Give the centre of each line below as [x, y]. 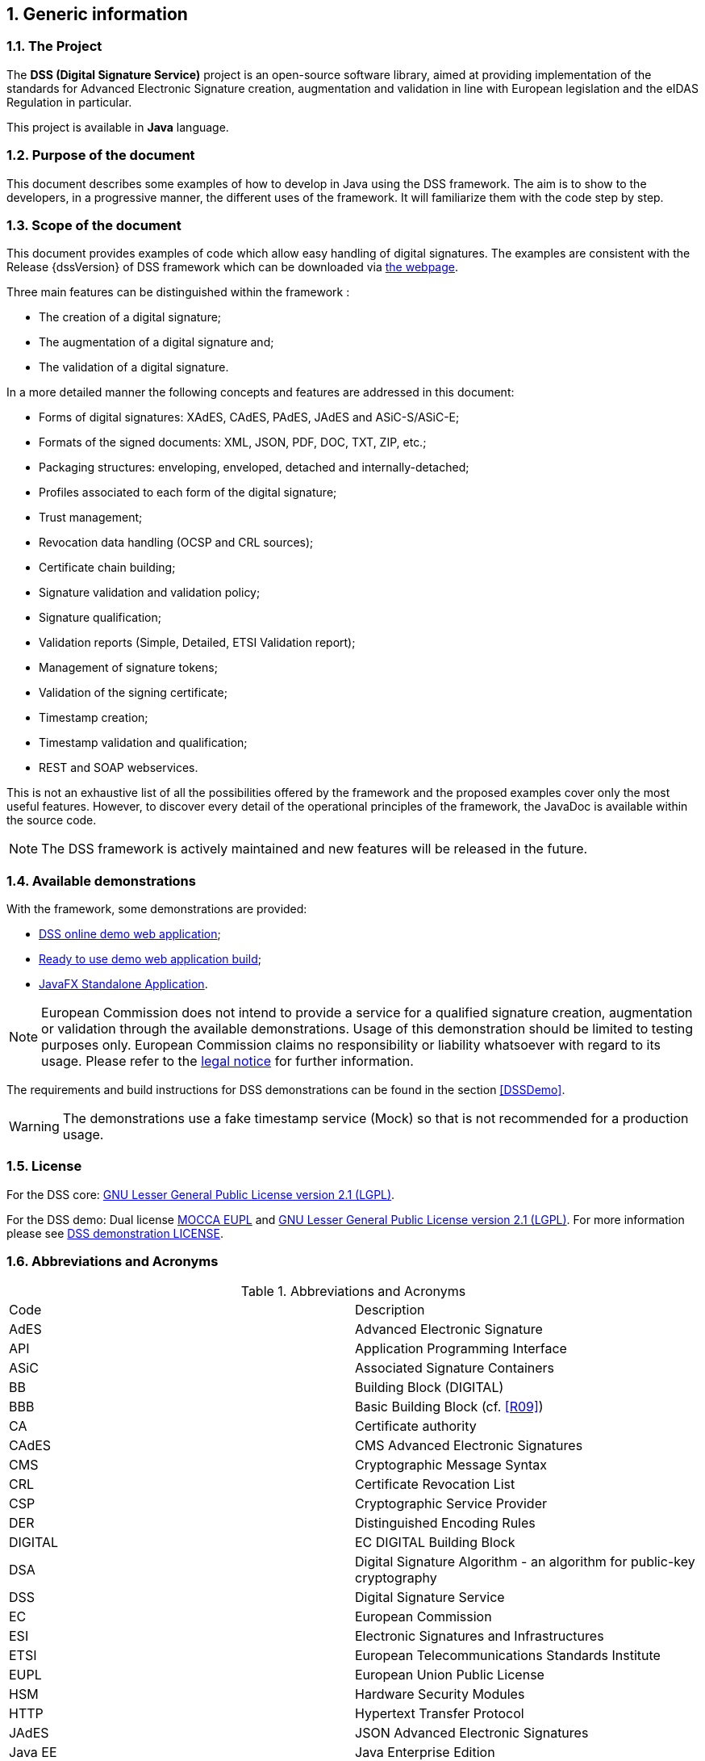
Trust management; [91, 518]
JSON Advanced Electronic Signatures [472, 1732]
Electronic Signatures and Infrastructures [480, 1635]
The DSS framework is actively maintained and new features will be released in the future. [315, 849]
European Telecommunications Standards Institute [508, 1655]
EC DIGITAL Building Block [435, 1542]
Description [390, 1309]
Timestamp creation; [94, 718]
